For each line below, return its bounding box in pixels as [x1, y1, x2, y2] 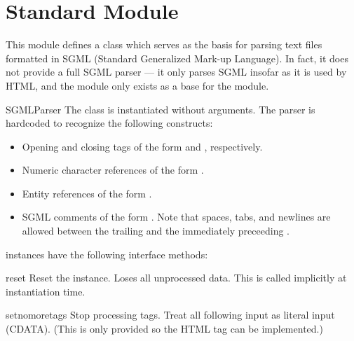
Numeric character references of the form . [22, 162, 204, 177]
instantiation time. [6, 284, 86, 298]
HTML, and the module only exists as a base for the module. [6, 78, 269, 92]
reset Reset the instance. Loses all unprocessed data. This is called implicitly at [6, 270, 347, 285]
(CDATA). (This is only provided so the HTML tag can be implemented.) [6, 321, 323, 336]
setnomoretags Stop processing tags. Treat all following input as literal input [6, 307, 335, 322]
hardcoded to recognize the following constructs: [6, 116, 213, 130]
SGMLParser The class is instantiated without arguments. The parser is [6, 102, 315, 116]
